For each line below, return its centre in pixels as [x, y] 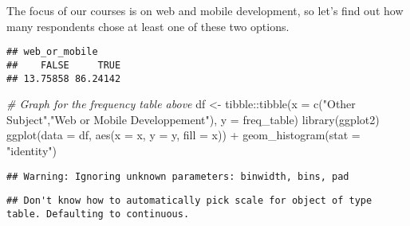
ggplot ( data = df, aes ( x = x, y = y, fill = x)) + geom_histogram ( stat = [183, 135]
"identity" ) [32, 150]
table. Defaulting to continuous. [98, 214]
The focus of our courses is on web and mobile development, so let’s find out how [205, 10]
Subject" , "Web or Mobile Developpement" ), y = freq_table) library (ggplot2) [193, 119]
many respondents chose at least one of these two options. [148, 26]
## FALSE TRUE [64, 65]
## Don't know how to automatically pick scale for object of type [189, 201]
